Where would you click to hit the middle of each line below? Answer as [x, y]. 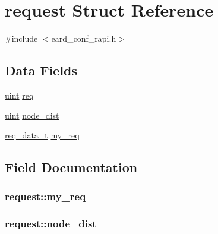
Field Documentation [71, 167]
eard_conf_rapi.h [84, 38]
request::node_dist [51, 224]
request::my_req [45, 196]
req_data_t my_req [42, 135]
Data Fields [41, 70]
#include [21, 38]
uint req [19, 95]
